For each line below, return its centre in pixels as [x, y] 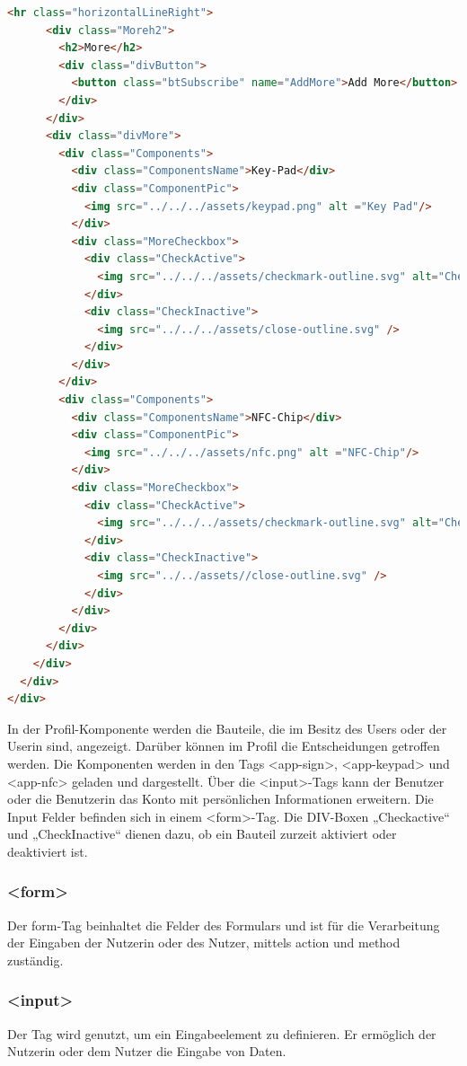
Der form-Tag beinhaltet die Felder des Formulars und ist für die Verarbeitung [224, 925]
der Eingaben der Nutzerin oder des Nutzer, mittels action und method [204, 943]
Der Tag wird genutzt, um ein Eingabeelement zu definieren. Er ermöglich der [222, 1033]
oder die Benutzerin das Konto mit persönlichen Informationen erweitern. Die [220, 799]
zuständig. [35, 960]
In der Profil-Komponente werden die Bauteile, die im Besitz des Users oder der [227, 728]
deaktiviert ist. [48, 851]
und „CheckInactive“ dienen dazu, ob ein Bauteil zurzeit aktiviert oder [202, 834]
